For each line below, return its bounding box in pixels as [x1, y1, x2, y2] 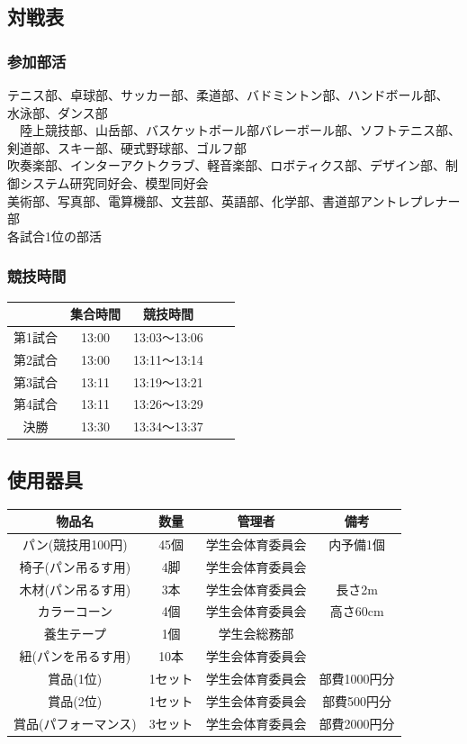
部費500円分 [322, 691, 392, 710]
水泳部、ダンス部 [7, 103, 108, 122]
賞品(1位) [48, 668, 103, 687]
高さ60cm [329, 602, 384, 621]
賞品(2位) [48, 691, 103, 710]
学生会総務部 [218, 624, 294, 643]
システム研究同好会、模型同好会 [19, 173, 209, 192]
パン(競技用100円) [22, 534, 128, 553]
